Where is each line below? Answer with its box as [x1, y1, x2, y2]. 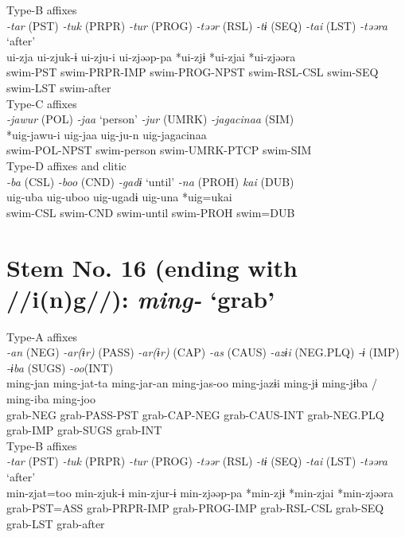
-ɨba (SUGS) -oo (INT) [6, 359, 114, 376]
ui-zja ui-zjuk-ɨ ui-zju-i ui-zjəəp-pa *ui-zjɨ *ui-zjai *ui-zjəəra [6, 48, 296, 64]
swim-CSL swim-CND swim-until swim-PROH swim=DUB [6, 204, 295, 220]
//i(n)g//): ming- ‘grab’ [6, 282, 275, 315]
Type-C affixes [6, 95, 77, 111]
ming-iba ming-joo [6, 391, 96, 407]
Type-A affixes [6, 328, 78, 344]
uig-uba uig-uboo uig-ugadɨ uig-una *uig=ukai [6, 189, 232, 205]
